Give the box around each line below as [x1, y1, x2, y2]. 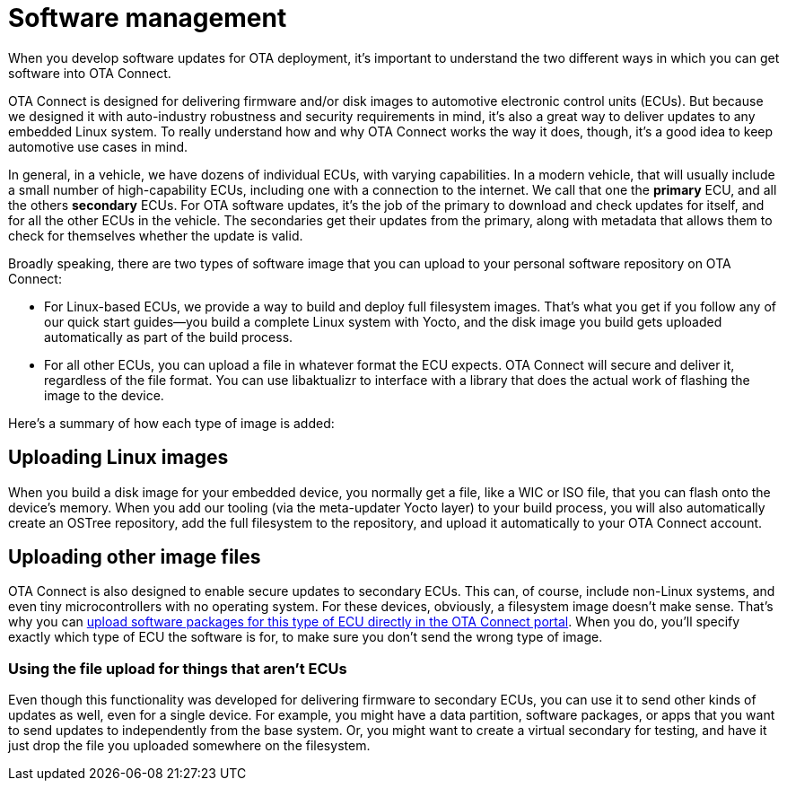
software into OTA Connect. [8, 65, 171, 81]
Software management [8, 3, 287, 33]
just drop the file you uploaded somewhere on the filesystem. [8, 738, 371, 754]
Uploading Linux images [8, 446, 229, 469]
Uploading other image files [8, 546, 261, 569]
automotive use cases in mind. [8, 138, 188, 154]
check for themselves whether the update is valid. [8, 227, 303, 243]
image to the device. [44, 387, 164, 403]
